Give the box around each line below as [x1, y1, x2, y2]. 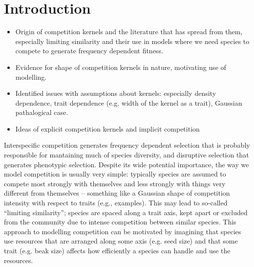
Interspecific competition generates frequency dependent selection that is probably [4, 140, 250, 150]
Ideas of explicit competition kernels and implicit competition [15, 123, 200, 133]
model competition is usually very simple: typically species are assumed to [4, 169, 226, 179]
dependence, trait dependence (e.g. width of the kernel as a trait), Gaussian [15, 97, 242, 108]
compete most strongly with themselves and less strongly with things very [4, 178, 226, 188]
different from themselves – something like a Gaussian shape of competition [4, 188, 230, 198]
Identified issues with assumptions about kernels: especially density [15, 88, 216, 98]
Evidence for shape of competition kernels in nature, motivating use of [15, 62, 226, 72]
